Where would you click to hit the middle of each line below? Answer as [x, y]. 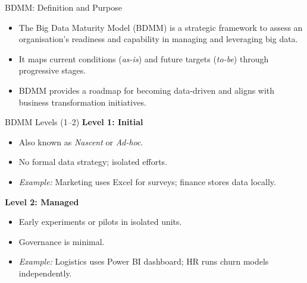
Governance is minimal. [62, 241]
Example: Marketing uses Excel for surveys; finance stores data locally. [147, 181]
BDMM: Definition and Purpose [63, 7]
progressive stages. [52, 70]
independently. [45, 273]
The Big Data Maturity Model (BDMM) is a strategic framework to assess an [161, 27]
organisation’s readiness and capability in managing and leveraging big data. [158, 39]
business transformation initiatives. [82, 102]
